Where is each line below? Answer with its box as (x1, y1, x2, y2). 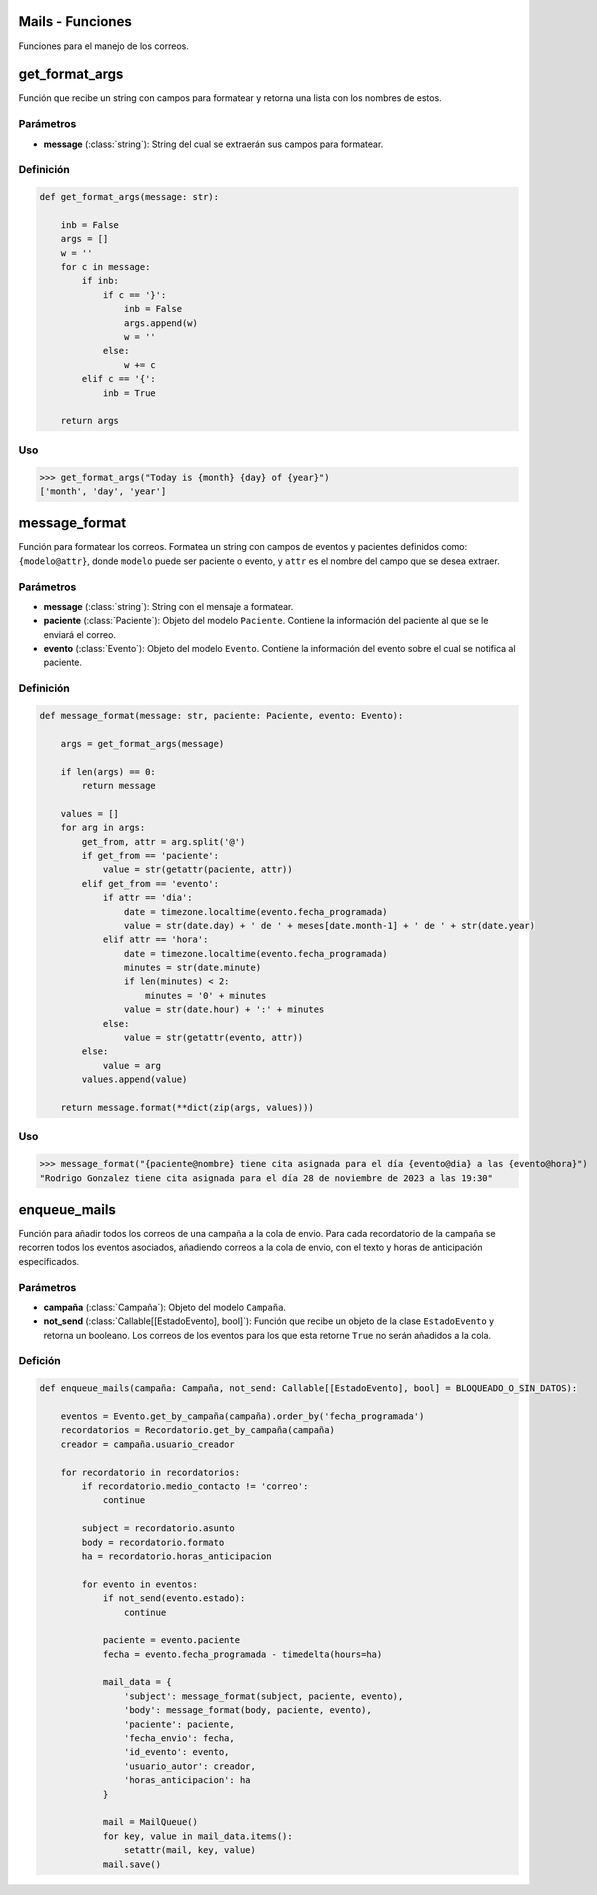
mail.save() (102, 1858, 162, 1870)
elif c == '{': (81, 373, 157, 385)
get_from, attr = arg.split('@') (81, 836, 246, 847)
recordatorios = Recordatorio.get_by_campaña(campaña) (60, 1425, 335, 1436)
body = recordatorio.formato (81, 1536, 225, 1548)
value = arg (102, 1060, 162, 1071)
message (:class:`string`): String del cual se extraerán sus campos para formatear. (43, 138, 384, 150)
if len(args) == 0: (60, 766, 157, 777)
